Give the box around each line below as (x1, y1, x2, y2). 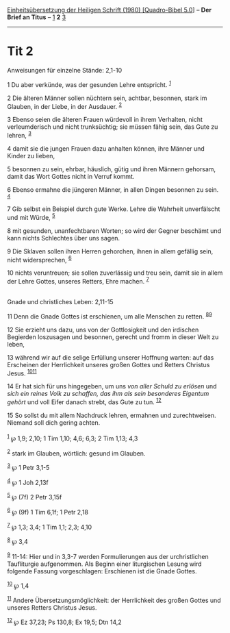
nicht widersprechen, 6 (7, 254, 72, 264)
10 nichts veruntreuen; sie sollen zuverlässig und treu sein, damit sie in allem (7, 269, 223, 277)
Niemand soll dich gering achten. (7, 418, 101, 427)
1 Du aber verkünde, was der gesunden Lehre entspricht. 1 (7, 79, 171, 88)
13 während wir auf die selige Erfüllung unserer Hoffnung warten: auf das (7, 353, 214, 362)
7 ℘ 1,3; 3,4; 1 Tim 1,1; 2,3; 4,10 (7, 521, 92, 531)
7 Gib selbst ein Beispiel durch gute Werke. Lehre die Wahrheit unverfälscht (7, 205, 220, 213)
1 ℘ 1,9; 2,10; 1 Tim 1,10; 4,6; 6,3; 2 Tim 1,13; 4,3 (7, 433, 138, 443)
